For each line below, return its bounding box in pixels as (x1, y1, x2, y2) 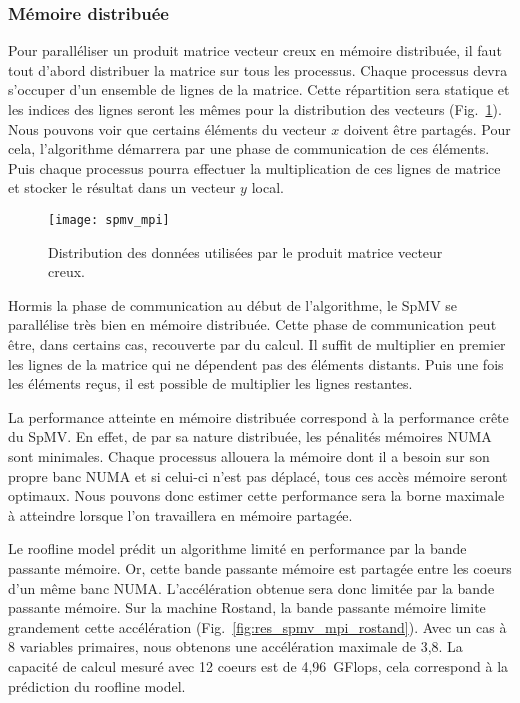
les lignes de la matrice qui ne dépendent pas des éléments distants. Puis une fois (8, 353, 504, 374)
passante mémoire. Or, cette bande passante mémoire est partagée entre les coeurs (8, 557, 512, 578)
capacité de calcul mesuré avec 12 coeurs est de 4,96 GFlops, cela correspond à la (8, 655, 509, 676)
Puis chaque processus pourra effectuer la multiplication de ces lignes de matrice (8, 157, 501, 178)
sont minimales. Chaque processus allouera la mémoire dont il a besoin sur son (8, 445, 490, 466)
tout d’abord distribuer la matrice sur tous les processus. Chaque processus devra (8, 59, 508, 80)
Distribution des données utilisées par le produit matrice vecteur (48, 241, 443, 262)
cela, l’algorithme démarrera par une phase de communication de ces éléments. (8, 138, 490, 159)
